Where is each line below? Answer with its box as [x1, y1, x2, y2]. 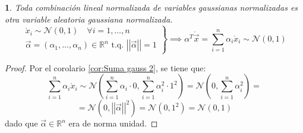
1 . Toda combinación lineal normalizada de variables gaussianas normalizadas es [5, 1, 298, 13]
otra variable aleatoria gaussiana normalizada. [5, 12, 173, 25]
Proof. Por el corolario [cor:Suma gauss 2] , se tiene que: [5, 61, 206, 74]
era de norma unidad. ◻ [68, 117, 158, 129]
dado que [5, 117, 38, 129]
